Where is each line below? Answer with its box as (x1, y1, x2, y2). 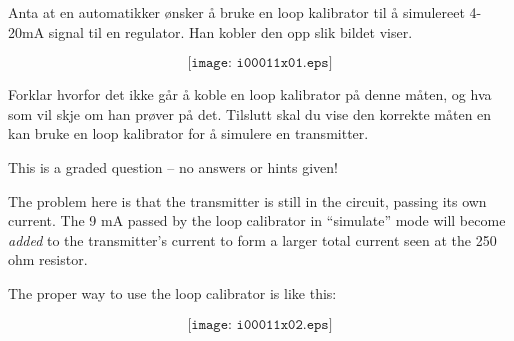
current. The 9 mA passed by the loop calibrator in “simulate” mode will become (8, 210, 506, 231)
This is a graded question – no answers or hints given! (8, 156, 338, 177)
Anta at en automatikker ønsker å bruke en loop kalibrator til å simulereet (8, 2, 465, 22)
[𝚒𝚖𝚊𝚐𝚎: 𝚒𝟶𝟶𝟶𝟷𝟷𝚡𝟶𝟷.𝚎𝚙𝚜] (187, 56, 333, 71)
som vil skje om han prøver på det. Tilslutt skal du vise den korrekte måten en (8, 103, 492, 124)
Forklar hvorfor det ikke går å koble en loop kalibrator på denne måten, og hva (8, 84, 492, 105)
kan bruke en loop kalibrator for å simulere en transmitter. (8, 123, 369, 144)
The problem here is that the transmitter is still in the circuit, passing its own (8, 190, 487, 211)
